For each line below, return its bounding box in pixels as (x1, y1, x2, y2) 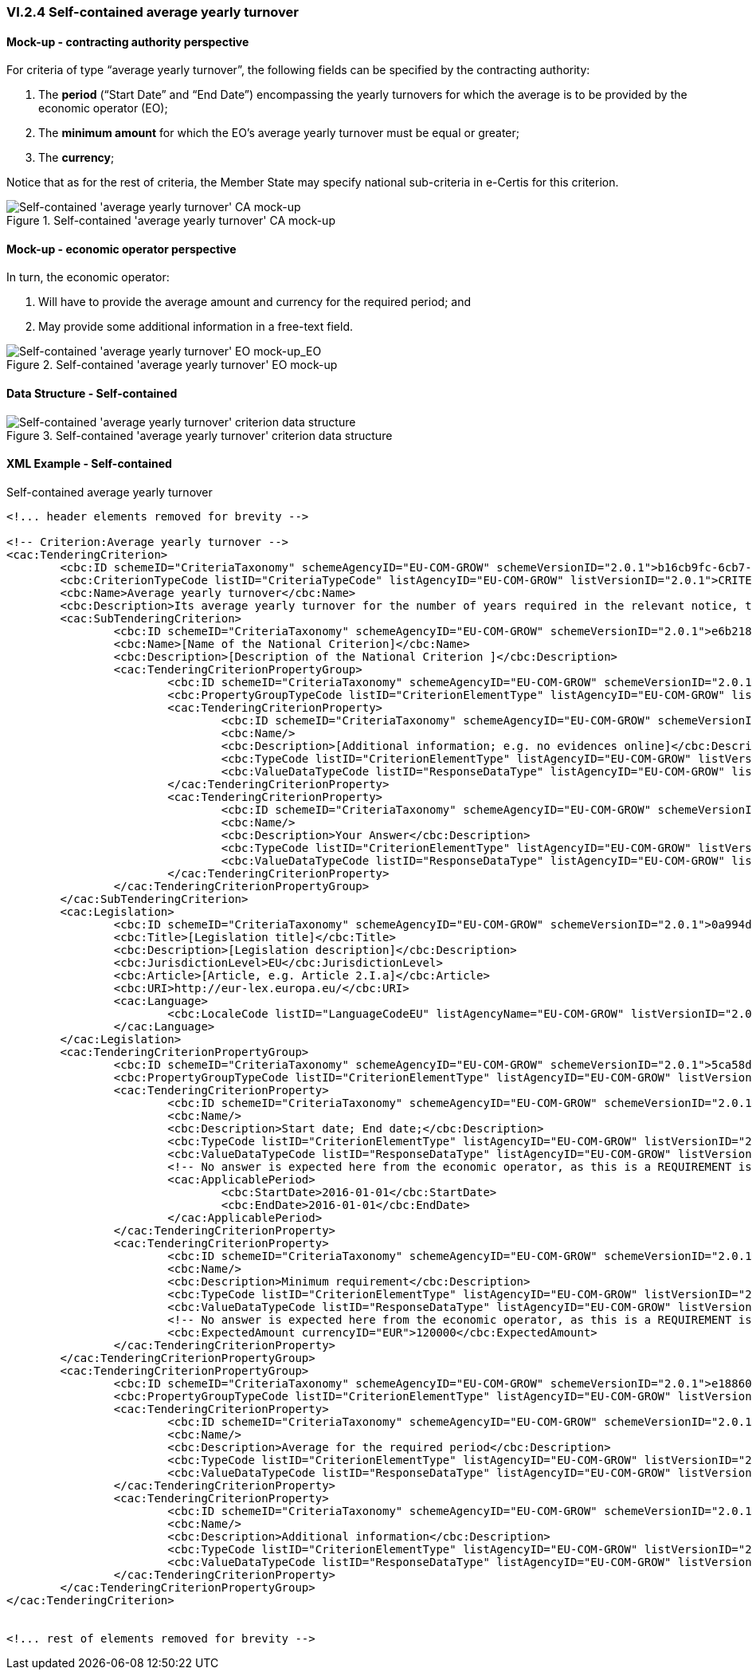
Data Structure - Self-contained (6, 387, 178, 401)
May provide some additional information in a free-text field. (38, 320, 353, 334)
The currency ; (38, 151, 115, 165)
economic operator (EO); (38, 101, 168, 116)
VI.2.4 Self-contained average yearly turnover (6, 4, 300, 20)
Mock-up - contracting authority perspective (6, 34, 249, 49)
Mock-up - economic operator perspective (6, 241, 237, 256)
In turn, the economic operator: (6, 270, 170, 285)
